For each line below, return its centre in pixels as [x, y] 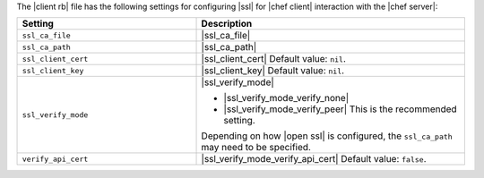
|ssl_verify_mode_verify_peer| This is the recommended [340, 109]
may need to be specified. [256, 148]
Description [227, 24]
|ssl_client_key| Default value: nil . [273, 71]
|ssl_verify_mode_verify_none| [286, 98]
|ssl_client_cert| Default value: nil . [274, 59]
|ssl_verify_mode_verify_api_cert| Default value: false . [314, 159]
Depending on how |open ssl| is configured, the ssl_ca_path [327, 136]
